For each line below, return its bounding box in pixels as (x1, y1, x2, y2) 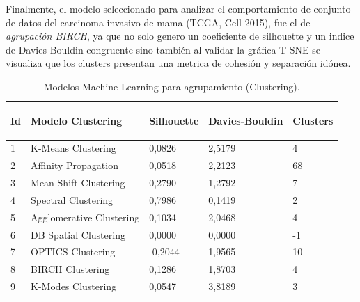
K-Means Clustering (31, 141, 116, 155)
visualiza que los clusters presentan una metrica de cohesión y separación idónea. (6, 56, 351, 70)
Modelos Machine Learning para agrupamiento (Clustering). (43, 79, 300, 93)
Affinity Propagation (31, 158, 118, 173)
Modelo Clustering (31, 113, 123, 127)
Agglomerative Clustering (31, 209, 140, 224)
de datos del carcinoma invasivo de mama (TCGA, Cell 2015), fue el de (6, 15, 311, 29)
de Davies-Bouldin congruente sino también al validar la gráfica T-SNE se (6, 42, 321, 56)
